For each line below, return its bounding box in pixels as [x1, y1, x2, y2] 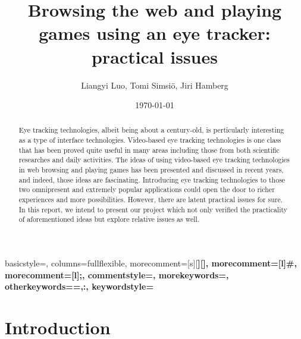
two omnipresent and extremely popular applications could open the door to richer [18, 184, 275, 194]
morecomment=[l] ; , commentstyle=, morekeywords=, [5, 268, 229, 281]
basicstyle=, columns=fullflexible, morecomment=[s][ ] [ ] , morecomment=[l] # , [5, 257, 297, 269]
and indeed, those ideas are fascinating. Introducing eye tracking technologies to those [18, 174, 286, 184]
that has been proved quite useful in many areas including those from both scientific [18, 145, 280, 155]
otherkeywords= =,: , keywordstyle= [5, 280, 153, 293]
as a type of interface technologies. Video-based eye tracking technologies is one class [18, 135, 281, 145]
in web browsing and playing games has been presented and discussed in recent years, [18, 165, 284, 175]
